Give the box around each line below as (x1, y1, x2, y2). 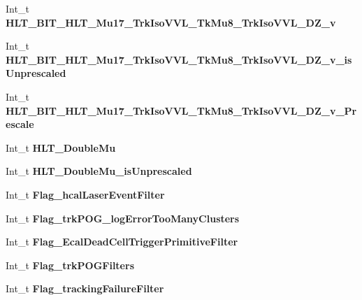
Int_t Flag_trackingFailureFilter (6, 281, 164, 296)
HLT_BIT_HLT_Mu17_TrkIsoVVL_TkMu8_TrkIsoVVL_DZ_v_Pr (6, 103, 357, 117)
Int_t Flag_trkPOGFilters (6, 257, 134, 272)
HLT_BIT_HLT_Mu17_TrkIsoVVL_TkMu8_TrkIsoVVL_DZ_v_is (6, 52, 352, 66)
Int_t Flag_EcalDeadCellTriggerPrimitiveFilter (6, 234, 238, 249)
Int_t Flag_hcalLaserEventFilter (6, 187, 165, 201)
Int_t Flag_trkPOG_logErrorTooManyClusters (6, 210, 240, 225)
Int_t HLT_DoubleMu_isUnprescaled (6, 164, 192, 178)
